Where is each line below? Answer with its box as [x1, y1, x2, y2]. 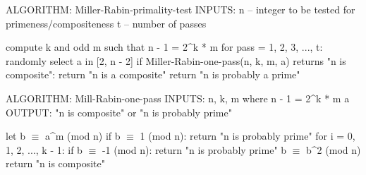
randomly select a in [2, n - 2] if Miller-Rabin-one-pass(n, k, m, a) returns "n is [6, 53, 346, 68]
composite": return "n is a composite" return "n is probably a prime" [6, 67, 300, 82]
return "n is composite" [6, 156, 105, 171]
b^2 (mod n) [306, 142, 361, 157]
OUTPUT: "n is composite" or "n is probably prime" [6, 104, 232, 119]
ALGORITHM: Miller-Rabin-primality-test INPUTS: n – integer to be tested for [6, 2, 355, 16]
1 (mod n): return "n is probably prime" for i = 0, [140, 128, 355, 143]
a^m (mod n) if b [44, 128, 121, 143]
